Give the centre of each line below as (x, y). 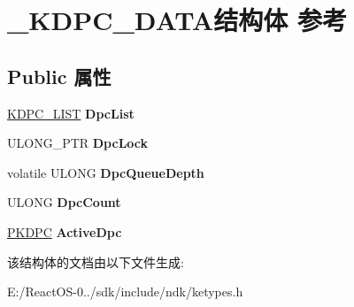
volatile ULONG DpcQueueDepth (106, 172)
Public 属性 (59, 76)
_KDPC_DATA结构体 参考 (177, 20)
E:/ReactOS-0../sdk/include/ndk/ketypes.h (125, 292)
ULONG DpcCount (64, 202)
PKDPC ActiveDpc (65, 231)
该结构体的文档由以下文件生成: (96, 261)
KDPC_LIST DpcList (71, 113)
